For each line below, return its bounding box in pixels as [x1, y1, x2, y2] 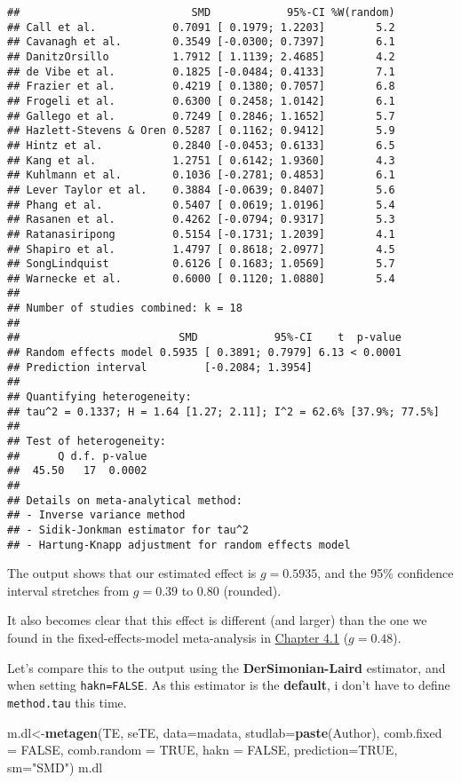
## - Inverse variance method [7, 509, 186, 522]
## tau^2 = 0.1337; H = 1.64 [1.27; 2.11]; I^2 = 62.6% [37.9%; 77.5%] [7, 405, 440, 418]
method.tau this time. [7, 692, 127, 711]
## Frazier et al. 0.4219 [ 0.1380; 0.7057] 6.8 [7, 80, 395, 93]
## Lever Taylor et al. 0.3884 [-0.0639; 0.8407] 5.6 [7, 183, 395, 196]
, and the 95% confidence [317, 564, 454, 582]
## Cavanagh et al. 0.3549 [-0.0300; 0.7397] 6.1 [7, 36, 395, 49]
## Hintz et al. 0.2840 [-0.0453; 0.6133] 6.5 [7, 138, 395, 152]
